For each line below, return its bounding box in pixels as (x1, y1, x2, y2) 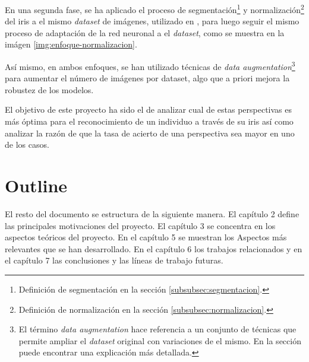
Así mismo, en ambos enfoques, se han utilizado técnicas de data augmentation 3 (5, 59, 295, 72)
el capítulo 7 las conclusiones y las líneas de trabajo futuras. (5, 254, 223, 266)
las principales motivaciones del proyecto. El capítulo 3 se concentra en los (5, 219, 276, 231)
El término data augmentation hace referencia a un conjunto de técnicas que (18, 323, 297, 335)
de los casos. (5, 138, 49, 151)
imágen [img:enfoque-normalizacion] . (5, 38, 137, 50)
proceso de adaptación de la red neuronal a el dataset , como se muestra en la (5, 26, 285, 39)
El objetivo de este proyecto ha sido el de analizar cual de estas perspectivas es (5, 103, 292, 116)
